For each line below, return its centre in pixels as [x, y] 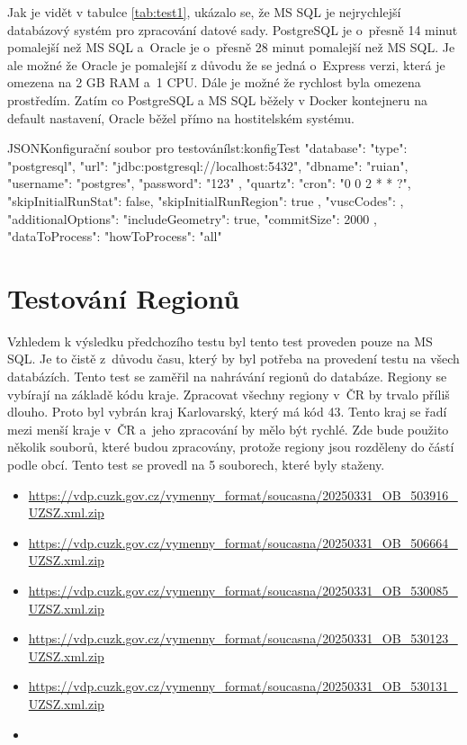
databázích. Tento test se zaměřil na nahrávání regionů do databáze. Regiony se [227, 377]
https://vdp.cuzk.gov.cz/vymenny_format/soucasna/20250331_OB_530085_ [243, 590]
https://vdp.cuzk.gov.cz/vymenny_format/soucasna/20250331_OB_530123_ [243, 638]
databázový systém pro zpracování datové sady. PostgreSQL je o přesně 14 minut [233, 29]
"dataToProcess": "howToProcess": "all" [115, 236]
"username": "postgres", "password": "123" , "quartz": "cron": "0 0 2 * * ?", [209, 183]
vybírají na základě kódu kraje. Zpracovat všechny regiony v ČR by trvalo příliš [229, 394]
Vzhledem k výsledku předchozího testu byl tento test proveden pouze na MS [220, 341]
